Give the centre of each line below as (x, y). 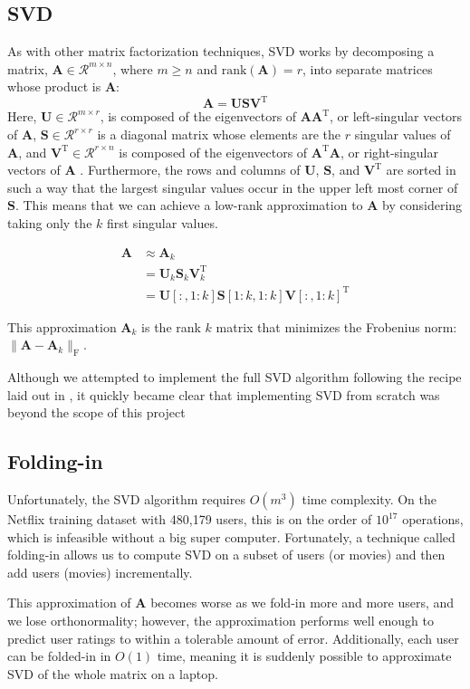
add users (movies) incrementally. (100, 572)
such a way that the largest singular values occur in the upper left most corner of (233, 187)
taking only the (50, 223)
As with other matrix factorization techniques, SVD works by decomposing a (221, 51)
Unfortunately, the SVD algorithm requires (126, 499)
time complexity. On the (369, 499)
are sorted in (421, 170)
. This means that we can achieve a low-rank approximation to (189, 205)
